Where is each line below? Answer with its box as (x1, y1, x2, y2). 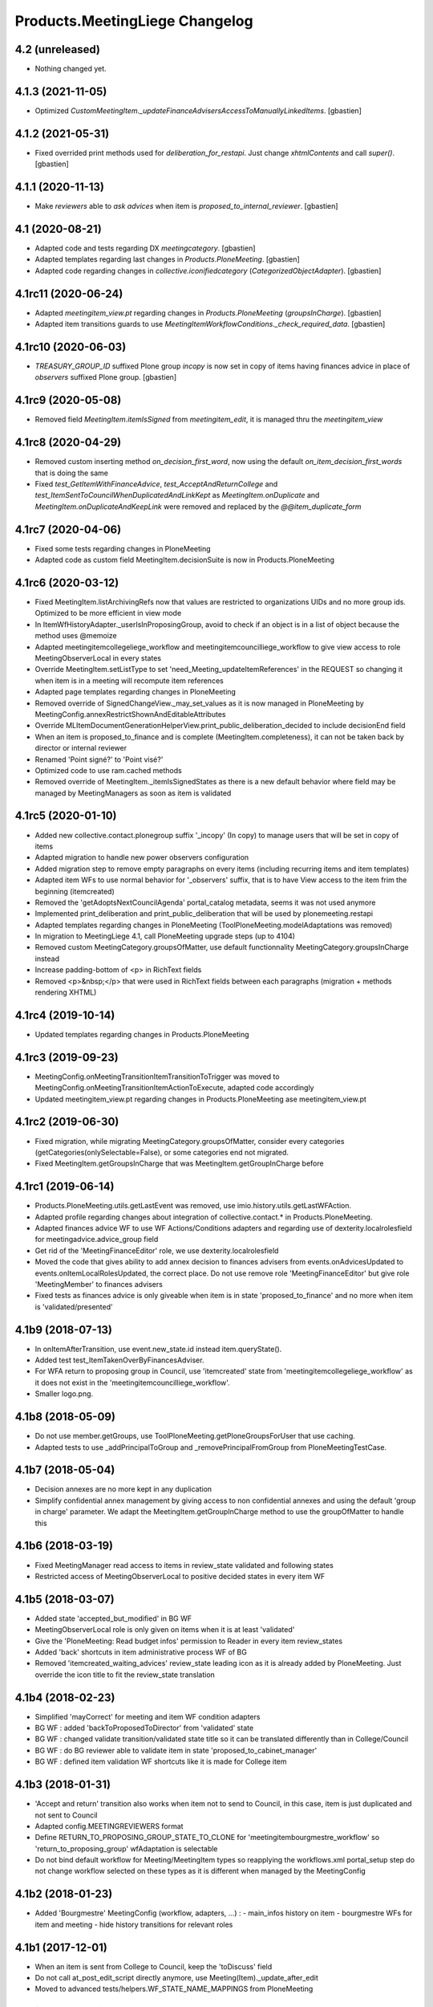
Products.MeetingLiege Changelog (14, 12, 253, 30)
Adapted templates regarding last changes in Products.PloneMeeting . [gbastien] (34, 254, 300, 264)
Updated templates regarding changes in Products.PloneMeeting (34, 1029, 249, 1039)
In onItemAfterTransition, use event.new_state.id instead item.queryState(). (34, 1344, 282, 1354)
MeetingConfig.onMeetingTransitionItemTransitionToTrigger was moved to (34, 1072, 280, 1081)
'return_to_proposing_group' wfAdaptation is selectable (34, 1843, 218, 1854)
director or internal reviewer (34, 743, 127, 753)
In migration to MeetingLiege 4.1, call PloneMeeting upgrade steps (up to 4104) (34, 931, 296, 941)
